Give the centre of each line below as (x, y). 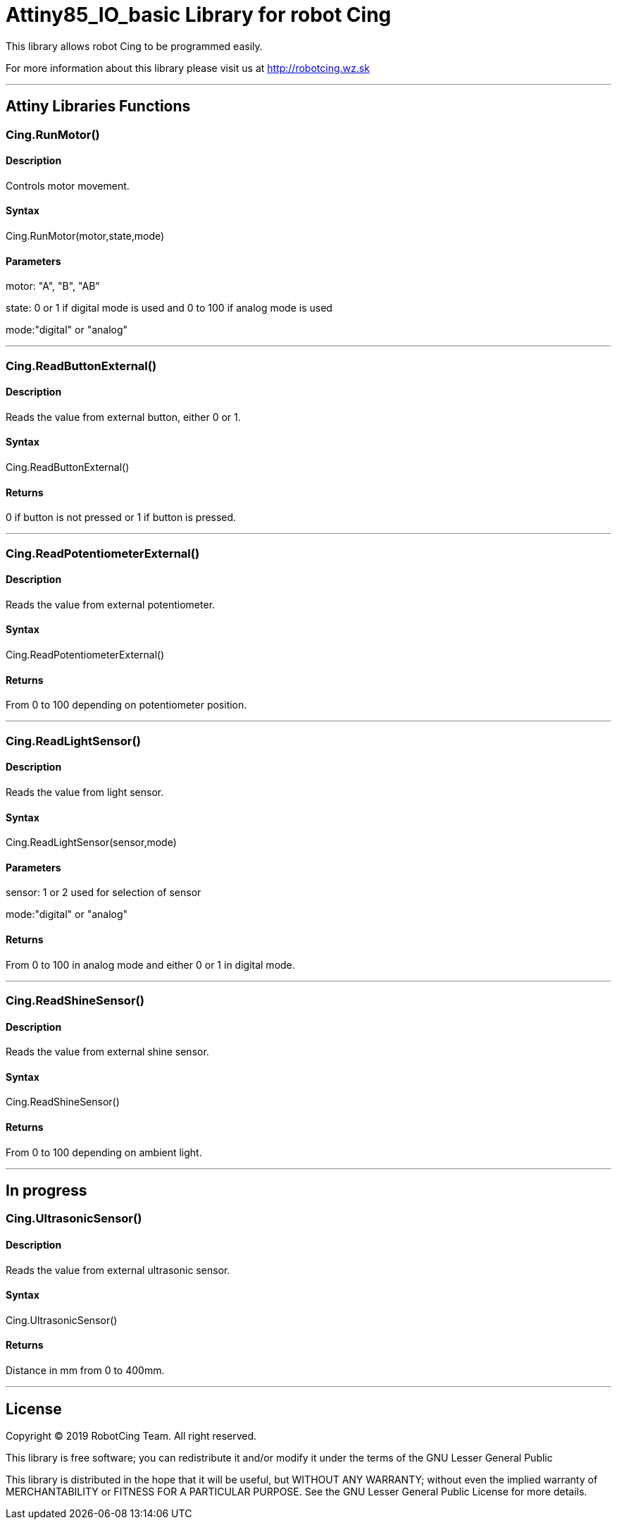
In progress (46, 1191)
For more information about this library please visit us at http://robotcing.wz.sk (188, 68)
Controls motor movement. (68, 185)
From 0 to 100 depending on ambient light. (104, 1152)
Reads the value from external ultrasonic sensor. (118, 1270)
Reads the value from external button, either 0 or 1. (123, 417)
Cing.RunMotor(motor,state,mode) (85, 236)
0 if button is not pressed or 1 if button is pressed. (121, 517)
